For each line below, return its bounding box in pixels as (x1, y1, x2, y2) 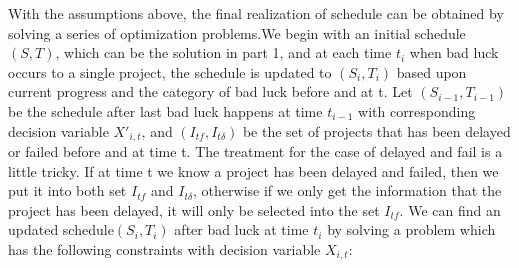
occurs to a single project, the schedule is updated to (8, 61, 332, 82)
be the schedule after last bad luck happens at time (8, 100, 323, 121)
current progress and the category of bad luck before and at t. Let (8, 81, 413, 102)
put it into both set (8, 180, 127, 201)
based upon (396, 61, 467, 82)
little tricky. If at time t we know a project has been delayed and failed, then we (8, 160, 499, 181)
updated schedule (8, 219, 114, 240)
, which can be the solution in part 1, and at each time (55, 42, 392, 63)
